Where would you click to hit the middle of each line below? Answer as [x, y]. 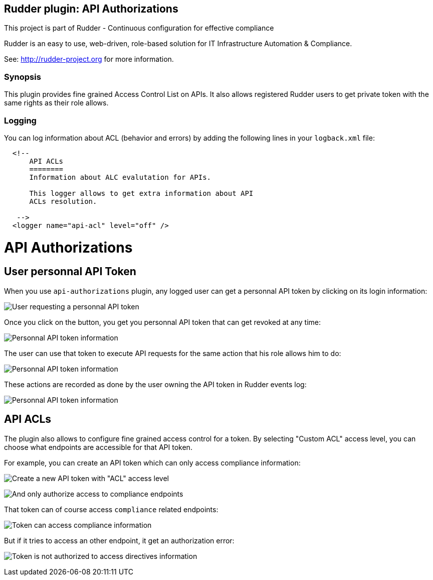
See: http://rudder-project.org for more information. [89, 59]
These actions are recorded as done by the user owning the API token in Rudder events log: [155, 384]
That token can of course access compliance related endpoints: [111, 509]
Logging [20, 120]
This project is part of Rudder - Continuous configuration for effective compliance [139, 28]
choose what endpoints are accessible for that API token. [98, 447]
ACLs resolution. [63, 201]
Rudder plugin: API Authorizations [91, 9]
